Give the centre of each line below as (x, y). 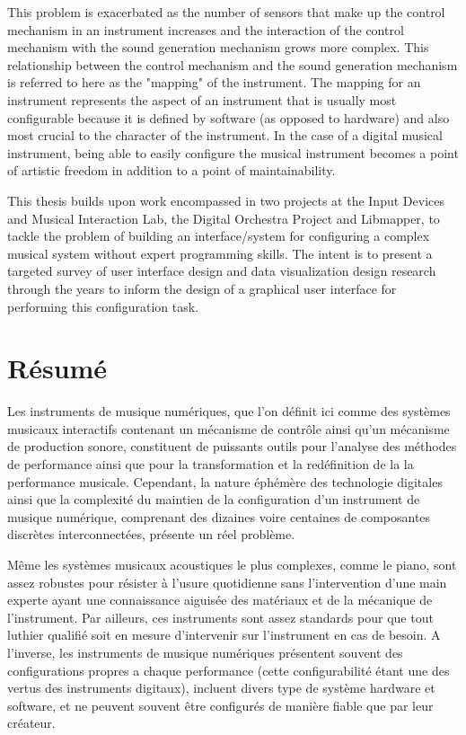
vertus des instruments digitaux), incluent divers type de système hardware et (221, 688)
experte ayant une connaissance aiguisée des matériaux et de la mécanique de (220, 600)
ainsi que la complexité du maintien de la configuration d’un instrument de (214, 499)
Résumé (57, 368)
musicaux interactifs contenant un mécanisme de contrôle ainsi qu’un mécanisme (229, 428)
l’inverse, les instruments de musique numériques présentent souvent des (205, 652)
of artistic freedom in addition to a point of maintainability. (171, 170)
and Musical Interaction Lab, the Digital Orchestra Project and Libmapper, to (224, 218)
